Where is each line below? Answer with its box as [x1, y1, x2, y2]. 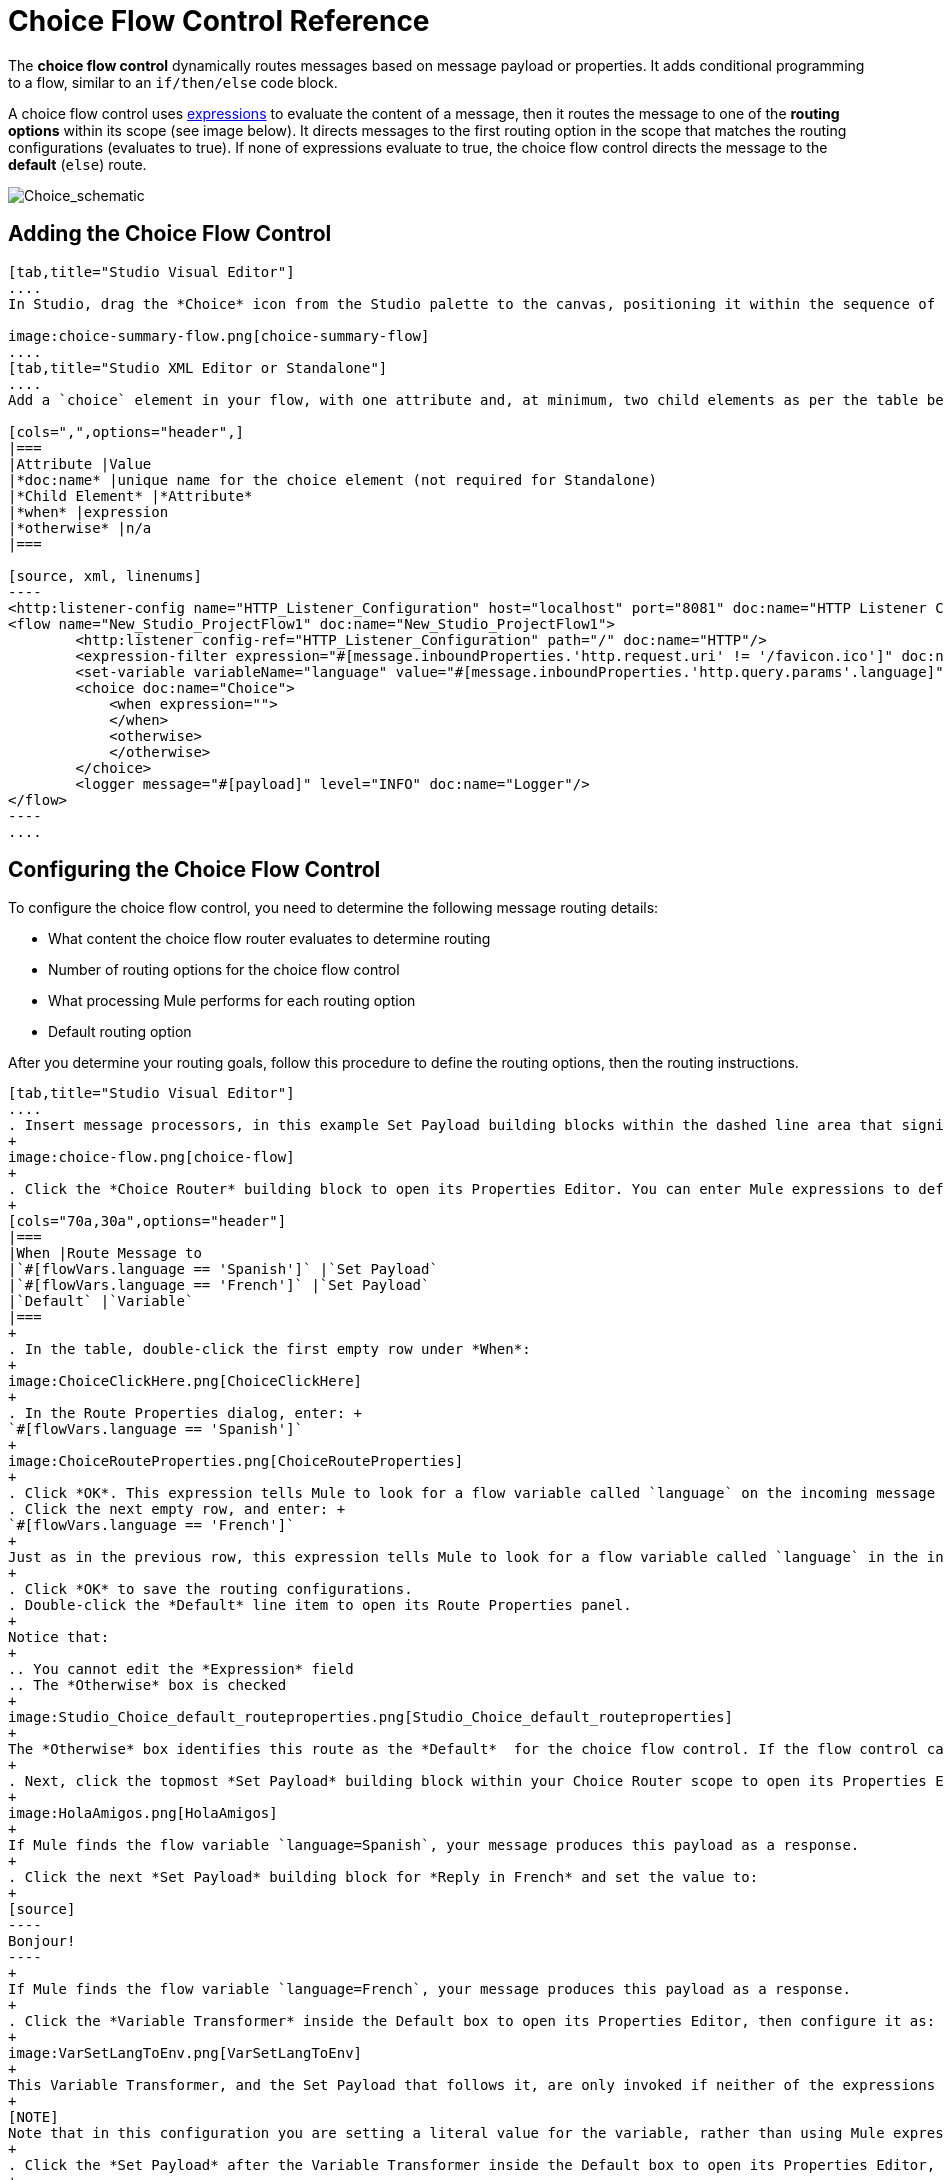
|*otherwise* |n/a [8, 519, 152, 536]
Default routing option [48, 1023, 192, 1041]
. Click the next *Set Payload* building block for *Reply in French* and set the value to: [8, 1869, 759, 1886]
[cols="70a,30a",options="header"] [8, 1213, 287, 1230]
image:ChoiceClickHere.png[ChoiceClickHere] [8, 1373, 363, 1390]
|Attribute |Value [8, 455, 152, 472]
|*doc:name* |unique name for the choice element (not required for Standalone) [8, 471, 658, 488]
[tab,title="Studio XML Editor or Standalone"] [8, 359, 388, 376]
